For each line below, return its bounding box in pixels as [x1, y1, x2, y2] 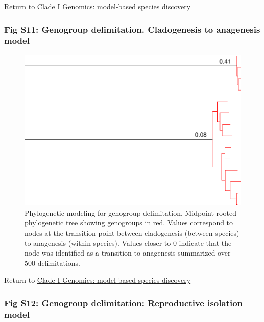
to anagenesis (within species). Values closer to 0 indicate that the [25, 237, 232, 248]
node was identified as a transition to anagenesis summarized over [25, 247, 231, 258]
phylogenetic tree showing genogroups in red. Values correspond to [25, 217, 233, 228]
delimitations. [37, 257, 80, 268]
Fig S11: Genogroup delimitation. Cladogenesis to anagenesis [4, 22, 260, 35]
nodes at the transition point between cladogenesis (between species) [25, 227, 239, 238]
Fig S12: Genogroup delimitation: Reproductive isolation [4, 296, 243, 309]
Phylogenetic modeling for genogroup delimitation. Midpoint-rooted [25, 207, 236, 218]
